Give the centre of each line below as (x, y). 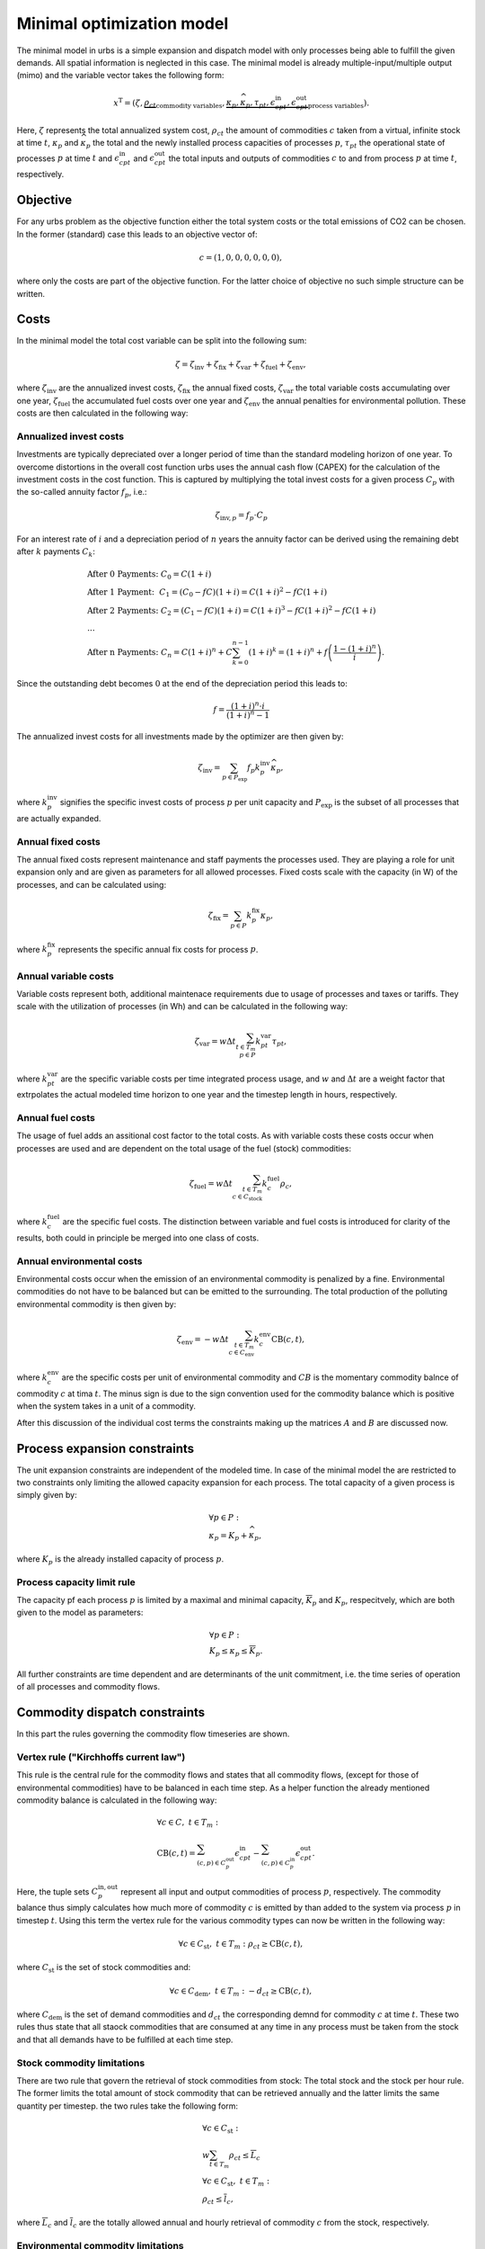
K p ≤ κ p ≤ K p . (236, 1652)
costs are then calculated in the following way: (102, 413)
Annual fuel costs (56, 1118)
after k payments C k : (56, 553)
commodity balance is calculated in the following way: (117, 1800)
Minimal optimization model (123, 23)
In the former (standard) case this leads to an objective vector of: (137, 234)
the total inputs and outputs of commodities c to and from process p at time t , (313, 158)
